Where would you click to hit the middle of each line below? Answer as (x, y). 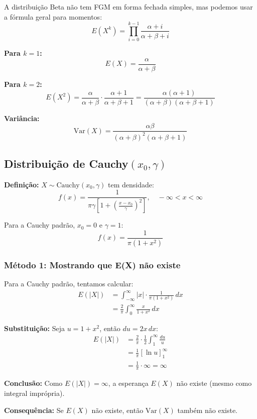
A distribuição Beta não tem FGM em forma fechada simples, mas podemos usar (128, 7)
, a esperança (128, 383)
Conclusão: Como (33, 383)
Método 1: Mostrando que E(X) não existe (92, 265)
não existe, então (117, 410)
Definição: (22, 184)
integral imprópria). (34, 393)
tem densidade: (131, 184)
